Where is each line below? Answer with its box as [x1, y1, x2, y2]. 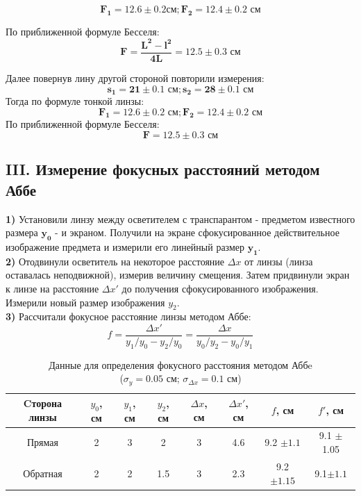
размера [6, 225, 38, 240]
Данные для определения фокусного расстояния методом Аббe [49, 357, 312, 372]
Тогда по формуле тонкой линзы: [6, 94, 144, 108]
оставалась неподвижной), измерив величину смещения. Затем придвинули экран [6, 267, 350, 282]
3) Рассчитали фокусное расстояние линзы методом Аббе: [6, 309, 251, 324]
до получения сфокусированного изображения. [121, 281, 319, 295]
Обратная [23, 465, 62, 480]
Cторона [23, 396, 62, 411]
